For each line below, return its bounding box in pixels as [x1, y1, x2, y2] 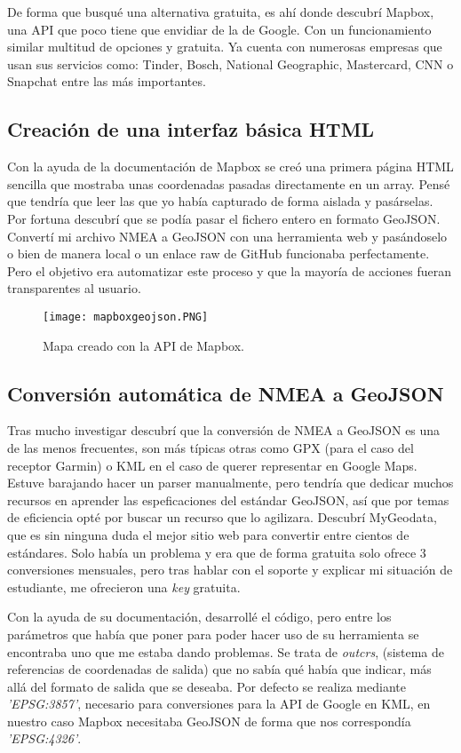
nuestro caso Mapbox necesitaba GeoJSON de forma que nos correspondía [7, 711, 411, 730]
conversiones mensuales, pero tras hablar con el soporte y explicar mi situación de [7, 560, 453, 579]
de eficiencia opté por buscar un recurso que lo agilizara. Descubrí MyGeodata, [7, 508, 437, 527]
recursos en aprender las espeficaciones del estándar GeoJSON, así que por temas [7, 490, 449, 509]
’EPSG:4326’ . [7, 729, 82, 748]
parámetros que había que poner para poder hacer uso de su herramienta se [7, 624, 419, 643]
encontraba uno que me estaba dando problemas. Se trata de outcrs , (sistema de [7, 642, 445, 661]
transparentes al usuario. [7, 279, 141, 297]
